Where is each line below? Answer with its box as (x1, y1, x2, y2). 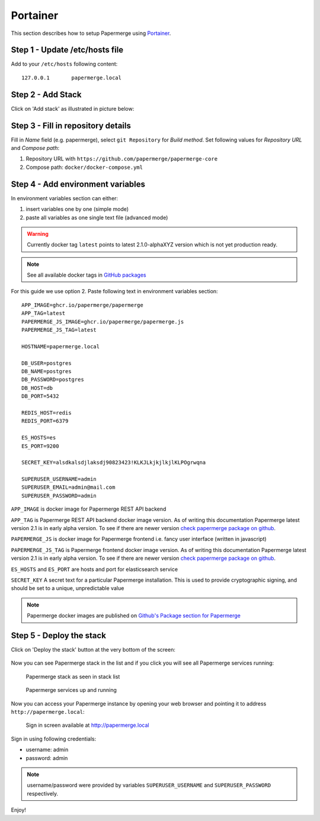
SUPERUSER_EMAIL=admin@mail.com (21, 484, 116, 491)
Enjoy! (11, 806, 27, 814)
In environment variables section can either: (11, 194, 119, 201)
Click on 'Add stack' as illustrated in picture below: (11, 105, 135, 112)
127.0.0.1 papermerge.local (21, 74, 121, 81)
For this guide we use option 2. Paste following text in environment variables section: (11, 288, 219, 295)
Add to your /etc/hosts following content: (11, 60, 118, 68)
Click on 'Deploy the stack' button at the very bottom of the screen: (11, 646, 176, 653)
